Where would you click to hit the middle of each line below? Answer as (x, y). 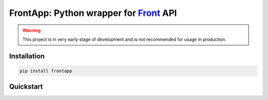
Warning (32, 30)
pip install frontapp (46, 71)
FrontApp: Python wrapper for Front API (93, 13)
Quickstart (26, 87)
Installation (27, 56)
